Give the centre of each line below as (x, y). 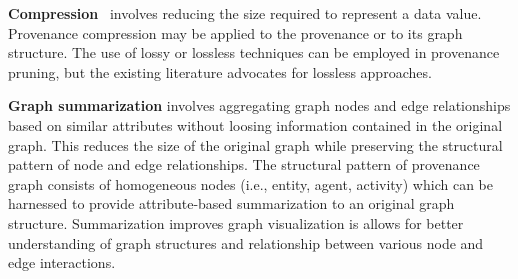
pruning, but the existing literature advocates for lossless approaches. (220, 71)
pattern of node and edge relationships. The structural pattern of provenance (244, 164)
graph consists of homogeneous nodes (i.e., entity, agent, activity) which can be (250, 183)
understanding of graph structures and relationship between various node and (246, 242)
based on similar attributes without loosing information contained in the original (255, 124)
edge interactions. (62, 262)
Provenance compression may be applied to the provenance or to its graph (235, 32)
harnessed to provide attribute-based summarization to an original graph (231, 203)
